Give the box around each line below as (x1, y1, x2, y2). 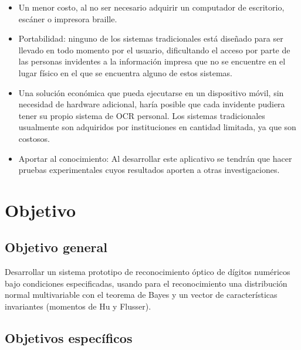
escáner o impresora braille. (18, 12, 117, 25)
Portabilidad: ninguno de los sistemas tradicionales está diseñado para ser (18, 32, 283, 45)
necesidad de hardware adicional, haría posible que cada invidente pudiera (18, 98, 285, 110)
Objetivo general (5, 238, 107, 256)
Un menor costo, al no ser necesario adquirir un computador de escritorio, (18, 1, 285, 13)
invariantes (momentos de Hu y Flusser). (5, 300, 151, 312)
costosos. (18, 132, 50, 144)
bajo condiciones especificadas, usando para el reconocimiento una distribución (5, 277, 288, 289)
